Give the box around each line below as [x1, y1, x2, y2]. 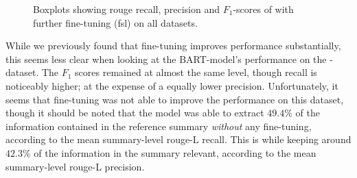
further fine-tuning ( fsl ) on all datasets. [33, 15, 198, 29]
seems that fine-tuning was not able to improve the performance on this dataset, [5, 92, 344, 106]
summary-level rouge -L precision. [5, 159, 145, 173]
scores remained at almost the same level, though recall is [75, 65, 317, 79]
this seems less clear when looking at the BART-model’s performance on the [5, 51, 327, 66]
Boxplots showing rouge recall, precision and [33, 2, 220, 16]
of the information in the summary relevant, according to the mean [34, 145, 316, 160]
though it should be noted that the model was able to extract [5, 105, 264, 120]
